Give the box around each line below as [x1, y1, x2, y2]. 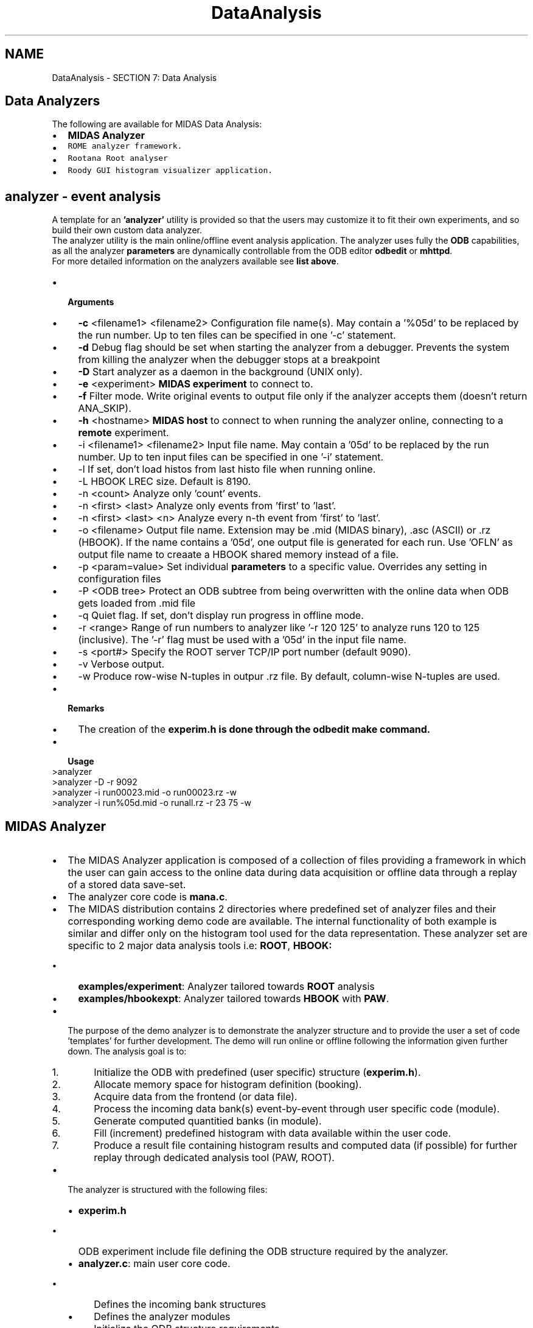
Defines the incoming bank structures [94, 1298, 266, 1311]
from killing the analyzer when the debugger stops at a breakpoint [78, 353, 380, 366]
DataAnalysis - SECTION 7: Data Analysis [52, 72, 217, 83]
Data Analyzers [5, 93, 100, 109]
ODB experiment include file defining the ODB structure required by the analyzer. [78, 1245, 448, 1258]
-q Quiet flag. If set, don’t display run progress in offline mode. [78, 609, 364, 622]
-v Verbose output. [78, 658, 165, 671]
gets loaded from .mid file [78, 597, 196, 610]
